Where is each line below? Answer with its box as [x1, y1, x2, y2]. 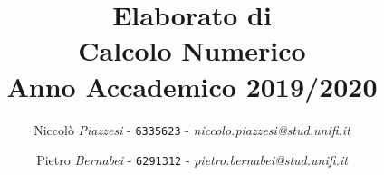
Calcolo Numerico [78, 32, 306, 69]
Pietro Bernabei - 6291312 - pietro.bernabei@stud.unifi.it [36, 151, 348, 170]
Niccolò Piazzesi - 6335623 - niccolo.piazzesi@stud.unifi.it [34, 120, 350, 139]
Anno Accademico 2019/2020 [6, 67, 378, 104]
